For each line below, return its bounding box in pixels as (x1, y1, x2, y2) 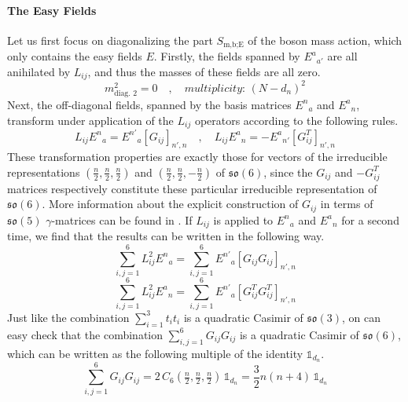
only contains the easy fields (7, 48, 142, 64)
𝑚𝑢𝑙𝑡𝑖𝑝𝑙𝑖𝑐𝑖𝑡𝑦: (184, 82, 245, 94)
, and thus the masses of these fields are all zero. (87, 63, 321, 79)
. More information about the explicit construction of (42, 196, 299, 212)
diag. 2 (114, 89, 138, 97)
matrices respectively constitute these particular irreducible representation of (7, 180, 377, 196)
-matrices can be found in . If (51, 211, 193, 228)
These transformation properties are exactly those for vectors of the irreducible (7, 148, 388, 165)
